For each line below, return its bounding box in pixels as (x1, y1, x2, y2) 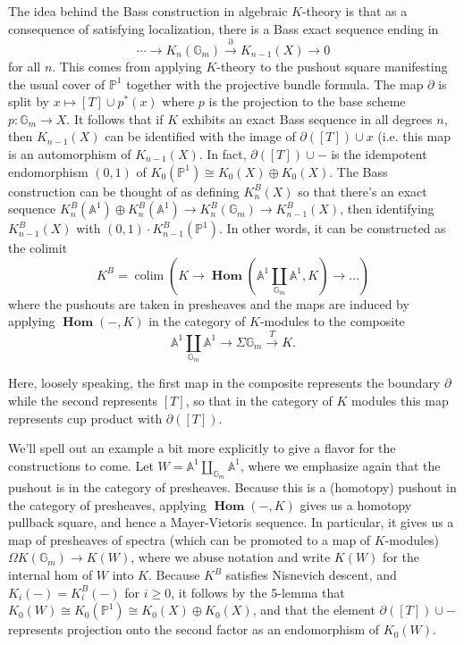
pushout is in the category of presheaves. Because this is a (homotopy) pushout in (8, 478, 457, 497)
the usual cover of (8, 74, 105, 93)
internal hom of (8, 565, 93, 583)
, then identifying (340, 199, 434, 218)
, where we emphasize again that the (240, 456, 441, 474)
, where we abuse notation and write (131, 548, 331, 566)
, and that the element (252, 600, 375, 619)
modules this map (351, 391, 449, 410)
